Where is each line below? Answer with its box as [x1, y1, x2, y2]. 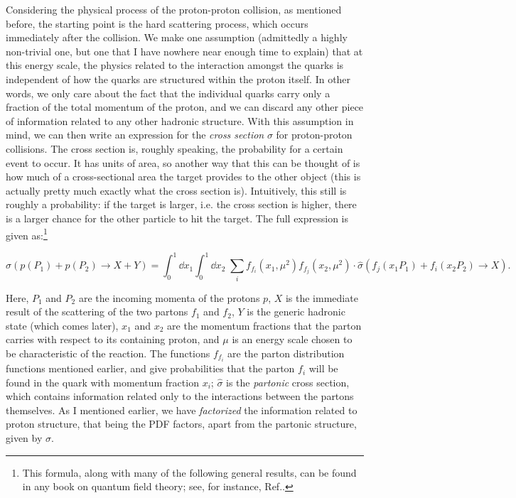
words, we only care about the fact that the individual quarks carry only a [6, 85, 330, 100]
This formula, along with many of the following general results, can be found [22, 465, 357, 480]
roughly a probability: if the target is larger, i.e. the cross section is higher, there [6, 197, 357, 212]
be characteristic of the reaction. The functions [6, 345, 210, 360]
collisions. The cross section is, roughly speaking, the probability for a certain [6, 141, 343, 156]
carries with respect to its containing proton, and [6, 332, 220, 347]
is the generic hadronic [247, 304, 345, 319]
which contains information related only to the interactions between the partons [6, 389, 354, 404]
